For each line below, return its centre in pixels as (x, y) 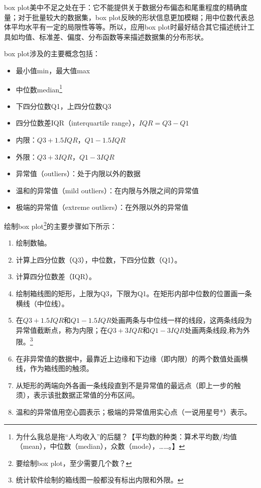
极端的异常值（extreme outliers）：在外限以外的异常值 (102, 207)
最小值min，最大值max (53, 70)
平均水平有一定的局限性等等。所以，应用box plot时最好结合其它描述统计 (129, 27)
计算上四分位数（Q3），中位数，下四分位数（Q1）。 (99, 259)
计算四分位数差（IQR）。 (56, 276)
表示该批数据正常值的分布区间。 (86, 395)
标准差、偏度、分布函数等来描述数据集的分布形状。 (123, 36)
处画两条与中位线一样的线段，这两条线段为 (181, 320)
